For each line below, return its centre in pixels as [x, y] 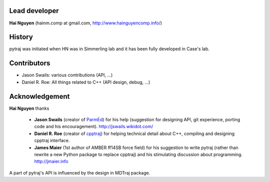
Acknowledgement [39, 96]
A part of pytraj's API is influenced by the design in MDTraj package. [80, 173]
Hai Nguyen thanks [29, 108]
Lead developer [34, 11]
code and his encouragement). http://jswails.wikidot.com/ [94, 127]
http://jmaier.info [51, 162]
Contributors [30, 63]
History [21, 37]
